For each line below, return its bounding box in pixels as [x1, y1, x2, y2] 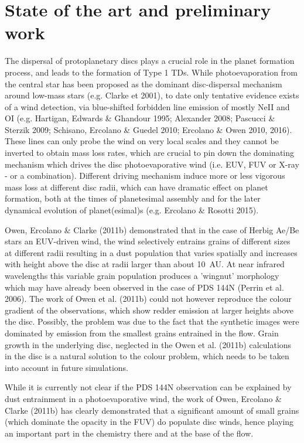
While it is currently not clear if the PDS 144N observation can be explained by [5, 381, 292, 393]
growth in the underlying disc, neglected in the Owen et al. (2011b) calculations [5, 338, 292, 350]
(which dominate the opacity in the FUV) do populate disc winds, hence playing [5, 415, 294, 428]
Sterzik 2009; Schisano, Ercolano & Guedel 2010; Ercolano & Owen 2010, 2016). [5, 123, 292, 135]
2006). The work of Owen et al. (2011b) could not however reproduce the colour [5, 292, 292, 305]
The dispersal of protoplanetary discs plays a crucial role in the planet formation [5, 54, 295, 67]
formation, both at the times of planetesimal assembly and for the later [5, 192, 261, 205]
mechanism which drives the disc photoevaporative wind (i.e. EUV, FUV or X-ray [5, 158, 299, 170]
